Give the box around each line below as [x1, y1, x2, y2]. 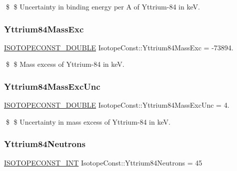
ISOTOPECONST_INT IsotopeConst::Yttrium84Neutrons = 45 [4, 157, 202, 168]
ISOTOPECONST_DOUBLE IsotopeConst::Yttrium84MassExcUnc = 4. [4, 100, 229, 110]
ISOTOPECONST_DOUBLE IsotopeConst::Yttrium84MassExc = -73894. [4, 42, 233, 52]
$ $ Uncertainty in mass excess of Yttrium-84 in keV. [5, 116, 170, 127]
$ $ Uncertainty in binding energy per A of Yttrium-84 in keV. [5, 1, 200, 11]
